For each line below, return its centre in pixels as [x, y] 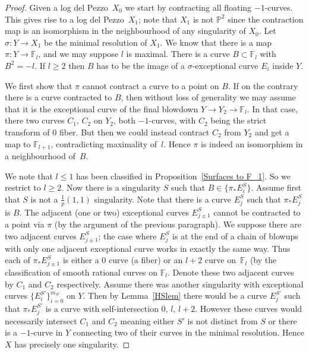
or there [283, 320]
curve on [220, 260]
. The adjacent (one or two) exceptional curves [104, 212]
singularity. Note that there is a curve [163, 199]
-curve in [47, 332]
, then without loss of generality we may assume [208, 97]
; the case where [127, 236]
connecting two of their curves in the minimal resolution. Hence [188, 332]
